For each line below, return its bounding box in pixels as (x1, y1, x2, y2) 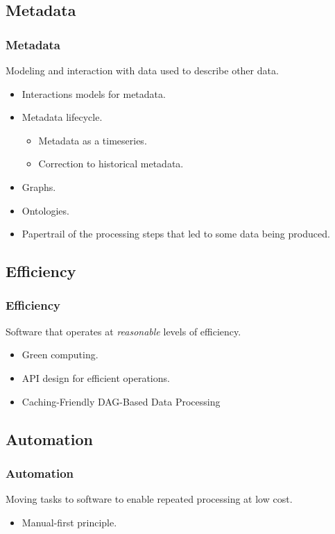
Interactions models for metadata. (22, 86, 166, 101)
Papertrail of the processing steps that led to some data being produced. (22, 226, 330, 241)
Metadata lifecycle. (22, 110, 103, 124)
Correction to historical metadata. (38, 156, 184, 171)
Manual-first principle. (22, 515, 117, 529)
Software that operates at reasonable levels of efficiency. (6, 324, 241, 338)
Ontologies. (22, 203, 69, 217)
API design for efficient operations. (22, 370, 170, 385)
